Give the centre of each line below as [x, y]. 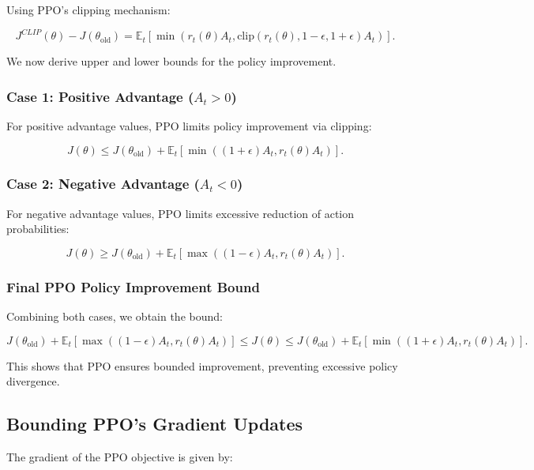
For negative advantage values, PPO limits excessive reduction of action [181, 213]
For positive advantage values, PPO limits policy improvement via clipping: [189, 125]
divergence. [33, 381]
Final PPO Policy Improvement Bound [133, 286]
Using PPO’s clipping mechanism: [88, 9]
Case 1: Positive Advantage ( [100, 96]
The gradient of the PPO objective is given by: [120, 457]
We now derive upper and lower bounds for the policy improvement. [171, 61]
